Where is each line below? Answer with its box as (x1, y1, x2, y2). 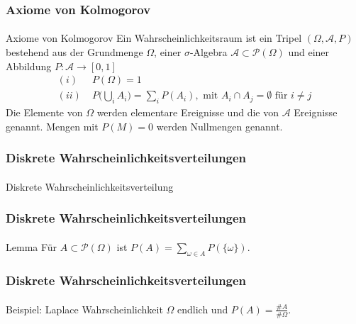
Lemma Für (6, 239, 57, 254)
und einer (288, 45, 330, 60)
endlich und (177, 301, 228, 316)
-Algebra (189, 45, 228, 60)
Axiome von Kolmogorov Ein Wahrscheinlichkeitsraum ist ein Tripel (6, 30, 302, 45)
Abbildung (6, 58, 52, 73)
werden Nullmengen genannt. (156, 118, 283, 133)
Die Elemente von (6, 105, 83, 120)
